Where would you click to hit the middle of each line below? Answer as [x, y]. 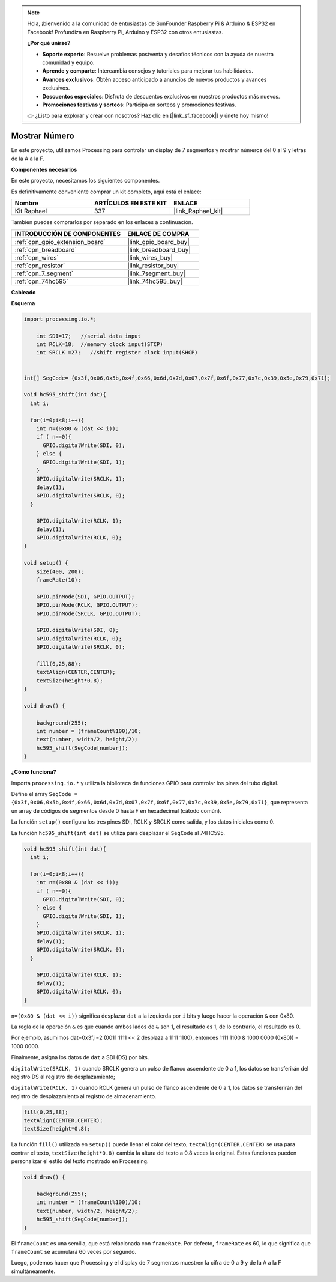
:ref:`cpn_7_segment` [44, 273]
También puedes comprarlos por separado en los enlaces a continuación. [102, 222]
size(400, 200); [60, 571]
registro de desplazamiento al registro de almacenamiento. [84, 1096]
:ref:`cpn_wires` [37, 257]
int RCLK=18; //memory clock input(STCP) [100, 345]
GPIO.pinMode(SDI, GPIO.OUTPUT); [85, 597]
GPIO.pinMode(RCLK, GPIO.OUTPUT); [87, 605]
